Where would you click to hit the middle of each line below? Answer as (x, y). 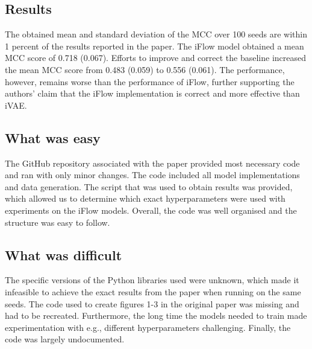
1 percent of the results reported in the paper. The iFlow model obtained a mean (154, 46)
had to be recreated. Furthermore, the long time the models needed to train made (156, 315)
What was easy (53, 137)
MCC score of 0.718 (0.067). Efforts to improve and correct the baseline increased (156, 58)
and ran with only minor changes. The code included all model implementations (152, 175)
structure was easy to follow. (58, 222)
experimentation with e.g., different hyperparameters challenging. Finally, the (148, 327)
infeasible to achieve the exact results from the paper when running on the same (153, 291)
